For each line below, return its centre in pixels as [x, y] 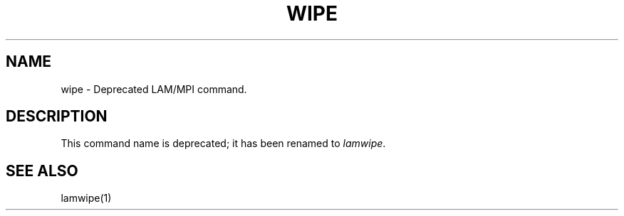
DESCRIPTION [57, 117]
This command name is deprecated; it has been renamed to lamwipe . [223, 144]
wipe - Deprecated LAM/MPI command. [154, 89]
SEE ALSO [42, 171]
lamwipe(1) [86, 198]
